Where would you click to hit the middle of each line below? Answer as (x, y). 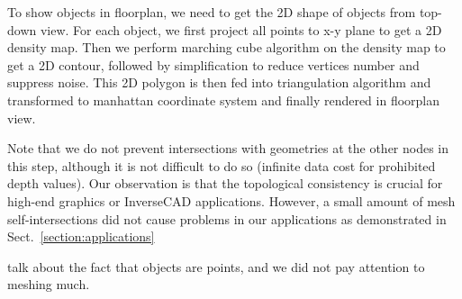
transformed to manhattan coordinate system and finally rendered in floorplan (224, 100)
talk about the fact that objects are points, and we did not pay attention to (216, 266)
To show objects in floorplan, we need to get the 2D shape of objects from (212, 12)
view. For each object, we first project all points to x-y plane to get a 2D (241, 29)
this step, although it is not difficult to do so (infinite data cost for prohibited (222, 165)
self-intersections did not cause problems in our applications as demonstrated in (227, 218)
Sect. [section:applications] (81, 236)
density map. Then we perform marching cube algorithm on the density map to (226, 47)
